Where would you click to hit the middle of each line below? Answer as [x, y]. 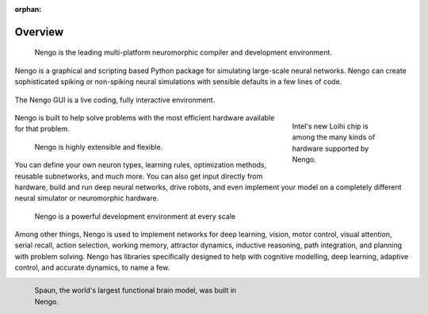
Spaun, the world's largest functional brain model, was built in [136, 290]
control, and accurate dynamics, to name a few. [92, 268]
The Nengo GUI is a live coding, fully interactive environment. [115, 100]
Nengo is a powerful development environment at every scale [135, 216]
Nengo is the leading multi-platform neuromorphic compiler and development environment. [183, 52]
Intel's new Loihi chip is [330, 126]
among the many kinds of [334, 137]
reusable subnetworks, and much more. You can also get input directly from [139, 176]
